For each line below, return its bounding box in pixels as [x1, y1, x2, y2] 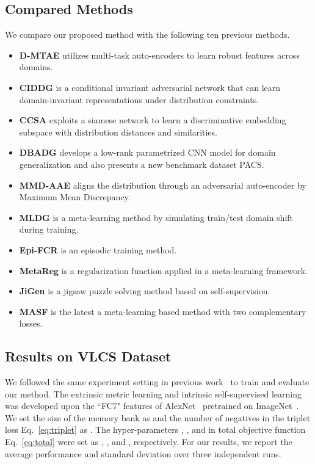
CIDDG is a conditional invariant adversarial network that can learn [19, 81, 281, 93]
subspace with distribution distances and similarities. [19, 125, 217, 138]
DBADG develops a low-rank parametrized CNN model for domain [19, 146, 276, 159]
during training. [19, 223, 79, 236]
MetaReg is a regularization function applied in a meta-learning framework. [19, 264, 308, 277]
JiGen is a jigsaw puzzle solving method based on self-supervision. [19, 285, 270, 297]
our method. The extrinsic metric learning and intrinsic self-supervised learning [5, 387, 302, 400]
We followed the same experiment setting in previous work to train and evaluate [5, 375, 310, 388]
